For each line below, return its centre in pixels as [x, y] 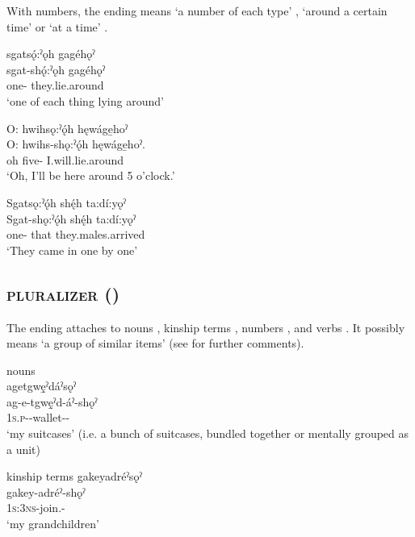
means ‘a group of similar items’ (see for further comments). [155, 343]
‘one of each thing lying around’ [85, 100]
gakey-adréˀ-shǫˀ [46, 491]
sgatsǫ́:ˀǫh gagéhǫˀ [51, 54]
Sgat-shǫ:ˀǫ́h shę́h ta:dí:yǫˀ [71, 218]
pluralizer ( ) [63, 293]
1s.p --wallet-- [38, 417]
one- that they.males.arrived [76, 234]
